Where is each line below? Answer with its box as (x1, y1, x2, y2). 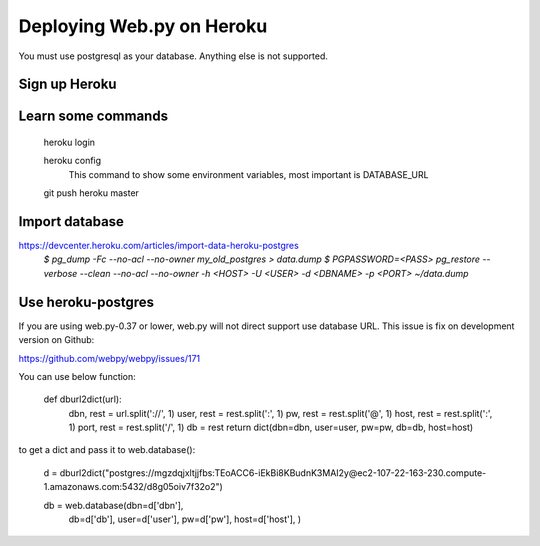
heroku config (43, 155, 102, 167)
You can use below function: (18, 370, 137, 382)
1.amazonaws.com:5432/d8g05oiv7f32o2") (43, 481, 224, 493)
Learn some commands (18, 108, 169, 125)
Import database (18, 213, 125, 230)
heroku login (43, 136, 95, 148)
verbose (43, 267, 78, 279)
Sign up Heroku (18, 76, 117, 93)
